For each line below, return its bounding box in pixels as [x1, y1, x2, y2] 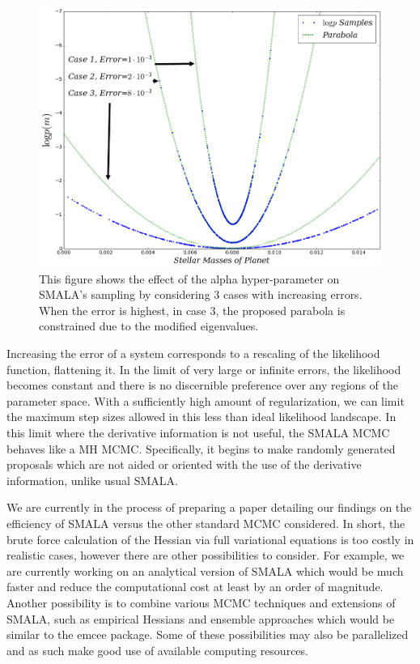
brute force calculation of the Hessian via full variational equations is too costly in [6, 530, 414, 547]
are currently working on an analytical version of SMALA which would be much [6, 562, 404, 579]
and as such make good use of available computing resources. [6, 641, 308, 658]
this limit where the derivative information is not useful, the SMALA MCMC [6, 424, 390, 441]
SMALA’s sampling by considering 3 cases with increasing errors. [39, 286, 363, 303]
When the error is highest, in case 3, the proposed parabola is [39, 301, 346, 318]
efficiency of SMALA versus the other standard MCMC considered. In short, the [6, 514, 405, 531]
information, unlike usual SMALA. [6, 471, 178, 488]
